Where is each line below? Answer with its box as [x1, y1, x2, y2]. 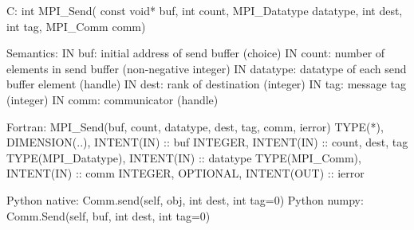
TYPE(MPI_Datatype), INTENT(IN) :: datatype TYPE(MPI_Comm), [6, 149, 361, 166]
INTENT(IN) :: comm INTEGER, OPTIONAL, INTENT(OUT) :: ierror [6, 165, 365, 181]
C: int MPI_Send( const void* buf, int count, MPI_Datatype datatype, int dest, [6, 2, 403, 18]
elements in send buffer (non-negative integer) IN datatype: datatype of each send [6, 60, 407, 76]
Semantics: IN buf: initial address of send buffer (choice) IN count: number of [6, 45, 385, 61]
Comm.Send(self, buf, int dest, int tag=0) [6, 207, 211, 224]
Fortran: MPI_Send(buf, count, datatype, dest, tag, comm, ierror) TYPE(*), [6, 118, 384, 134]
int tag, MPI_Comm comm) [6, 18, 146, 34]
